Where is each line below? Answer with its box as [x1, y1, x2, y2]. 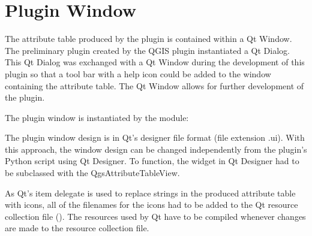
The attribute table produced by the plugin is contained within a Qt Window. [5, 32, 292, 45]
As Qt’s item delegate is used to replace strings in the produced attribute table [5, 186, 296, 199]
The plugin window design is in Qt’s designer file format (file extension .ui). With [5, 131, 305, 144]
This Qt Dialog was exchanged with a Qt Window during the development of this [5, 56, 305, 68]
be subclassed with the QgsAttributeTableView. [5, 167, 180, 179]
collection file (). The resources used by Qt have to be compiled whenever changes [5, 210, 306, 222]
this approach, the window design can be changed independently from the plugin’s [5, 143, 307, 155]
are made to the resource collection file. [5, 222, 149, 234]
